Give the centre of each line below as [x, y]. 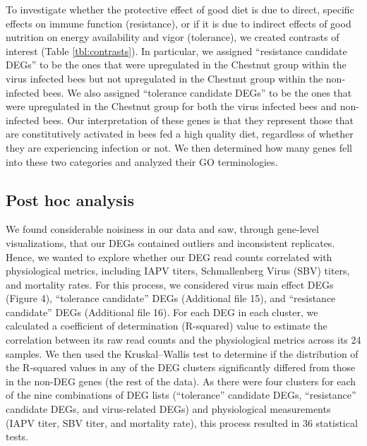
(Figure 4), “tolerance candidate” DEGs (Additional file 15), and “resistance [171, 298]
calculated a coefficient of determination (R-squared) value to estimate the [167, 326]
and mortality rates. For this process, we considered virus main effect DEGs [170, 284]
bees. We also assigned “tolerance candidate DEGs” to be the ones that [197, 92]
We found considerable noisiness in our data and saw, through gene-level [162, 229]
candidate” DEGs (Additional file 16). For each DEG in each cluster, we [162, 312]
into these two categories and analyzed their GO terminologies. [142, 161]
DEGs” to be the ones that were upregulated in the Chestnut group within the [176, 65]
